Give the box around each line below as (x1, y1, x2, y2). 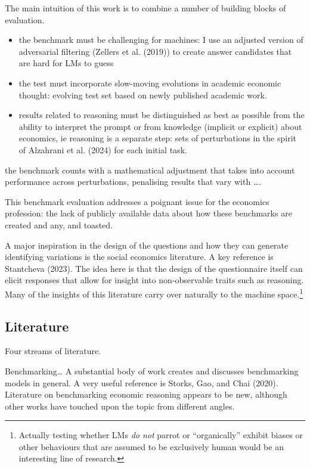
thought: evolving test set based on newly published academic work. (18, 88, 267, 101)
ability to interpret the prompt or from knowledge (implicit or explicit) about (18, 120, 302, 132)
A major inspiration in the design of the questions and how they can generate (5, 238, 289, 251)
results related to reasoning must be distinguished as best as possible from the (18, 109, 305, 121)
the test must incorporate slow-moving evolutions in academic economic (18, 76, 281, 89)
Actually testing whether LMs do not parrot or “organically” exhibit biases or (18, 429, 303, 441)
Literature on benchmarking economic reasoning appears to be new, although (5, 388, 287, 401)
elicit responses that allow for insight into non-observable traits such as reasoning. (5, 274, 304, 286)
